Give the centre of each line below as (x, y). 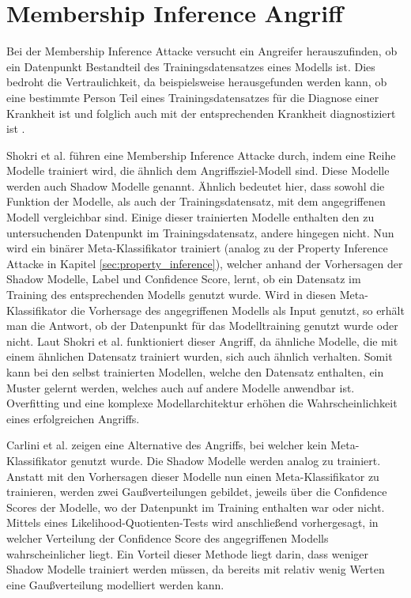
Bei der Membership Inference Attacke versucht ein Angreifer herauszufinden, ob (202, 51)
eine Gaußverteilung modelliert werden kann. (115, 584)
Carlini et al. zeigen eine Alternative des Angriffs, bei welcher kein (167, 445)
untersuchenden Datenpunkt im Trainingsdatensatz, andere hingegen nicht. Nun (200, 232)
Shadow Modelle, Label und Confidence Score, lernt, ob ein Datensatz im (184, 279)
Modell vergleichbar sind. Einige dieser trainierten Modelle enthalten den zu (190, 217)
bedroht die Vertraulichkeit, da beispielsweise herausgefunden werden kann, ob (197, 82)
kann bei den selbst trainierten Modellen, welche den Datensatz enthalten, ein (195, 372)
